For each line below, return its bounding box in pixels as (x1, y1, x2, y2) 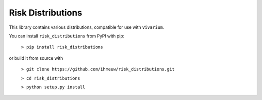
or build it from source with (9, 55, 63, 61)
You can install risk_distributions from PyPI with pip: (9, 33, 125, 39)
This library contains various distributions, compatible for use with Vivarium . (9, 24, 164, 30)
